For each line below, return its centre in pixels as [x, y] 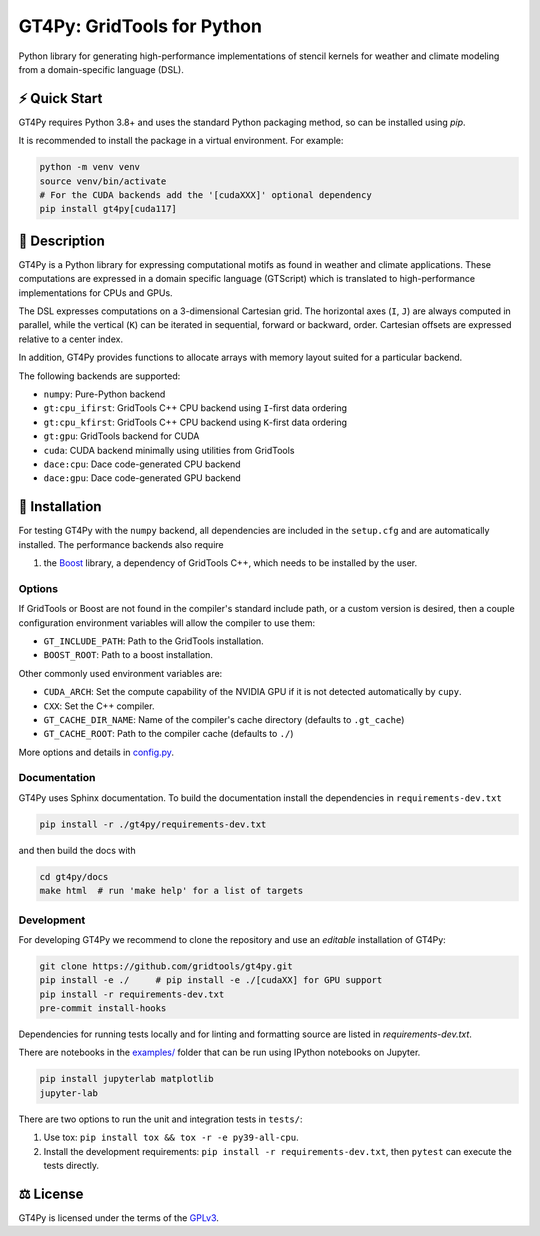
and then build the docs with [77, 850]
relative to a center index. [71, 339]
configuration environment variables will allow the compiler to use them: [166, 622]
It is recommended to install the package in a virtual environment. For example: [181, 141]
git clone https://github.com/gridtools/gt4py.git [166, 966]
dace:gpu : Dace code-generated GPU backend [142, 478]
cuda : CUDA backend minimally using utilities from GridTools [169, 450]
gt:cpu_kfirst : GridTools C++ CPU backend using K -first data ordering [195, 422]
